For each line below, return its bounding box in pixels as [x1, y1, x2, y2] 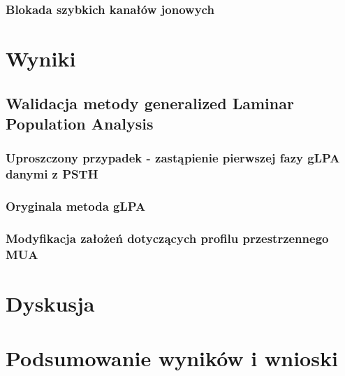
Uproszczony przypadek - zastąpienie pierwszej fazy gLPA [6, 149, 340, 167]
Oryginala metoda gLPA [6, 197, 146, 215]
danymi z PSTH [6, 165, 98, 183]
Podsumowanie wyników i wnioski [6, 344, 338, 372]
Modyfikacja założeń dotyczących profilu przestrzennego [6, 229, 329, 246]
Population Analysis [6, 113, 154, 134]
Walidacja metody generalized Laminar [6, 92, 294, 113]
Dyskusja [6, 288, 95, 317]
